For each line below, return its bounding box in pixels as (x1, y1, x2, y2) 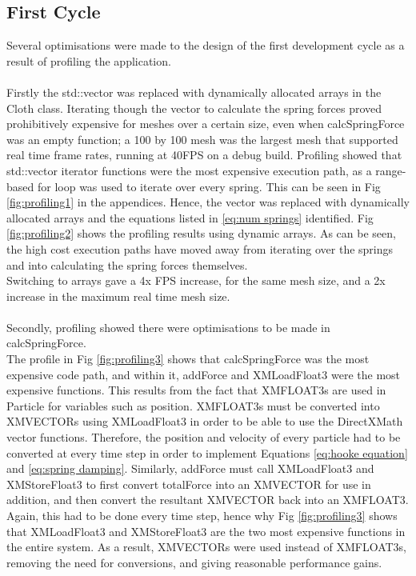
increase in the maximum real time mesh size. (6, 287, 230, 304)
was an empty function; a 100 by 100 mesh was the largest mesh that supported (6, 130, 398, 147)
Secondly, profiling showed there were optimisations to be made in (6, 318, 330, 335)
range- (375, 162, 406, 178)
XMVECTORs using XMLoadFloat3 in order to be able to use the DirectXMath (6, 413, 403, 430)
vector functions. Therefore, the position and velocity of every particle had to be (6, 429, 401, 446)
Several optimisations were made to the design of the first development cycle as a (6, 37, 405, 54)
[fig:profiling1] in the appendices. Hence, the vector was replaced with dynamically (6, 194, 410, 210)
